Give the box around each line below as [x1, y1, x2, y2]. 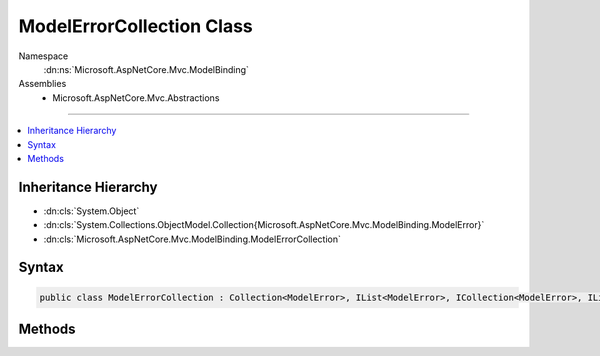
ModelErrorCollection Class [18, 15, 254, 37]
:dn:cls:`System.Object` [43, 205, 140, 217]
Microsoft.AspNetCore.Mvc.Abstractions [52, 91, 220, 104]
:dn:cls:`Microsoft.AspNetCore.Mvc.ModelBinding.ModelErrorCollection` [43, 233, 342, 245]
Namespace [18, 50, 69, 62]
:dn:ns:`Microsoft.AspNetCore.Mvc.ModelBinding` [43, 63, 250, 75]
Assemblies [18, 78, 67, 90]
